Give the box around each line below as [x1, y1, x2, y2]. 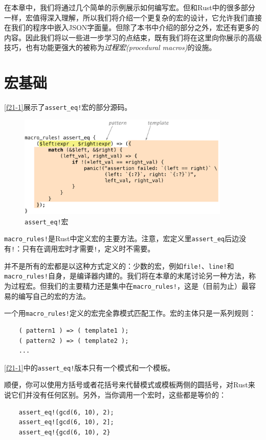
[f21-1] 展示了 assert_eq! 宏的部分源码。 [4, 102, 132, 112]
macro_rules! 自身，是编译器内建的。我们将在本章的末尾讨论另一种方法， [4, 270, 249, 281]
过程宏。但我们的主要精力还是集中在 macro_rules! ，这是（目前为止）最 [11, 281, 249, 291]
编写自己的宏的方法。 [18, 290, 90, 301]
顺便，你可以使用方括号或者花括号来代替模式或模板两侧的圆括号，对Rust [4, 379, 248, 390]
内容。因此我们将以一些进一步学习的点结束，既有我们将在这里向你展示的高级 [4, 32, 262, 42]
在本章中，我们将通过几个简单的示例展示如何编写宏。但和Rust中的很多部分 [4, 2, 255, 12]
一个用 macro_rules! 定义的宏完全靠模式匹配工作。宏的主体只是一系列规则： [4, 308, 256, 318]
